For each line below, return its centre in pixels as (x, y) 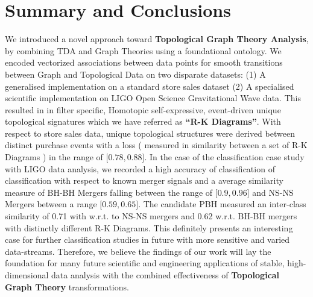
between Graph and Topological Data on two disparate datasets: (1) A (135, 74)
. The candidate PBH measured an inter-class (222, 204)
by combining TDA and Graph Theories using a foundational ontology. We (143, 50)
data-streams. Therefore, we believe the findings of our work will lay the (138, 251)
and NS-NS (273, 192)
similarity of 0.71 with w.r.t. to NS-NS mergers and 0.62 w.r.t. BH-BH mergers (151, 216)
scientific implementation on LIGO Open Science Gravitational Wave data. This (153, 98)
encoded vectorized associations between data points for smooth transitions (144, 62)
